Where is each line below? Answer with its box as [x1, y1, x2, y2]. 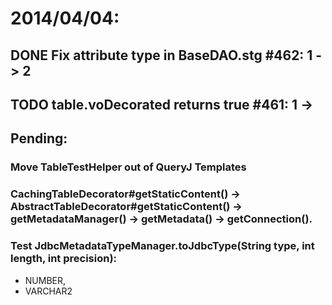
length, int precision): [10, 252, 118, 266]
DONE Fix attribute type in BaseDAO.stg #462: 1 [10, 47, 313, 64]
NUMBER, [24, 274, 67, 286]
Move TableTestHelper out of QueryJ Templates [10, 160, 247, 174]
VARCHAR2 [24, 285, 73, 297]
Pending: [10, 130, 68, 147]
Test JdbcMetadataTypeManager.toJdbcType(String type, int [10, 239, 315, 253]
